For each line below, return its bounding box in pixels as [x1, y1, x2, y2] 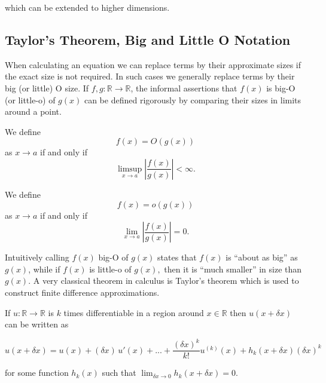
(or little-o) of [5, 93, 56, 106]
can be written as [5, 318, 69, 330]
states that [157, 251, 197, 263]
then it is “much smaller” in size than [164, 262, 302, 275]
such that [102, 366, 136, 379]
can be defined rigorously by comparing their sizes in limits [84, 93, 301, 106]
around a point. [5, 105, 62, 118]
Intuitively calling [5, 251, 69, 263]
